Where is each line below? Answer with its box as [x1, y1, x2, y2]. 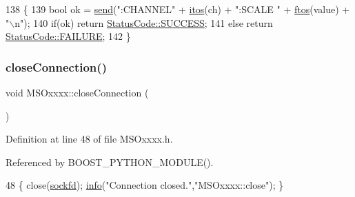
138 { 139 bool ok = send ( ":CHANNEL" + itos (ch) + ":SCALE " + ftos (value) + [6, 2, 350, 16]
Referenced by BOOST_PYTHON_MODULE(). [6, 154, 214, 169]
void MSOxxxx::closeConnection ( [6, 85, 149, 99]
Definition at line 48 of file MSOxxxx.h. [6, 132, 173, 146]
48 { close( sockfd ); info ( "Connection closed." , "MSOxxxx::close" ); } [6, 178, 284, 192]
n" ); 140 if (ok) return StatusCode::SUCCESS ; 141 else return [14, 15, 273, 30]
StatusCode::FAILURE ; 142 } [6, 29, 131, 43]
